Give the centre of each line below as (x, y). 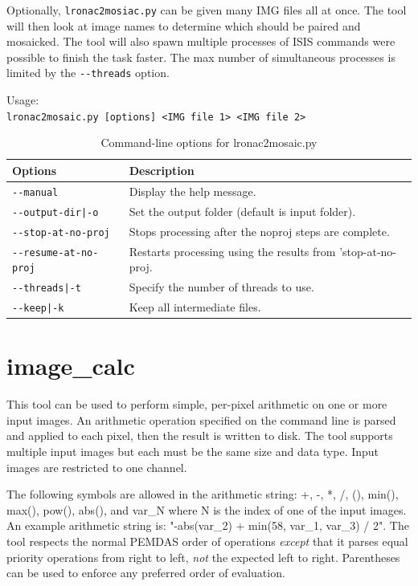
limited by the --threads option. (88, 73)
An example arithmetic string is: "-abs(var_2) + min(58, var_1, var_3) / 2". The (208, 525)
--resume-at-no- (55, 252)
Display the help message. (193, 191)
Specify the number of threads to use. (221, 287)
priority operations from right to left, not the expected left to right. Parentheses (203, 557)
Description (162, 170)
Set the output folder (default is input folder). (242, 211)
